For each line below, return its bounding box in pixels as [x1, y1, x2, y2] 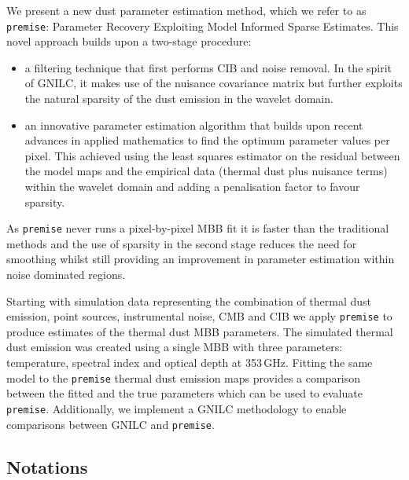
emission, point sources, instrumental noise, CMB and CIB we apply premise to [6, 308, 392, 324]
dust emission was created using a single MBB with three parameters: [6, 339, 343, 355]
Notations [6, 454, 88, 478]
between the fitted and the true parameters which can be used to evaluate [6, 385, 363, 401]
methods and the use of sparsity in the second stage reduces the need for [6, 235, 357, 251]
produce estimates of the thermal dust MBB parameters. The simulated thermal [6, 323, 393, 339]
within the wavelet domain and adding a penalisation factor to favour [24, 178, 360, 194]
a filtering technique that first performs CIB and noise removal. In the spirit [24, 59, 392, 75]
